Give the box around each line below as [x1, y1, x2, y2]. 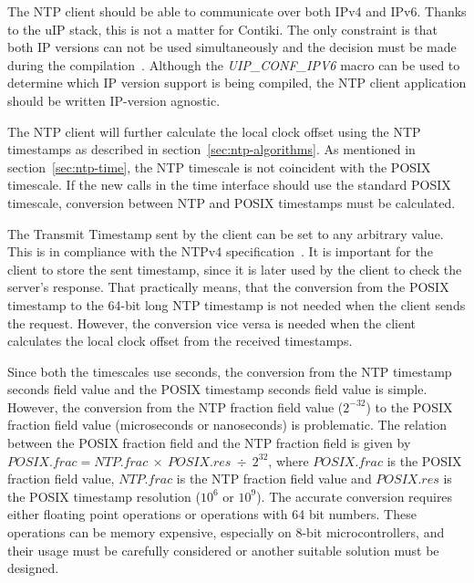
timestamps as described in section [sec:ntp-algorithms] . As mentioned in [7, 140, 416, 159]
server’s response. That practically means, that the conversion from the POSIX [7, 277, 449, 297]
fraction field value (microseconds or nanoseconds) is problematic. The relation [7, 415, 448, 434]
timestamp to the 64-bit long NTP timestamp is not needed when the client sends [7, 295, 466, 314]
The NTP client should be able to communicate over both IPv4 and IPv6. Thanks [7, 2, 467, 20]
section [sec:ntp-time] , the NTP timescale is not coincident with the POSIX [7, 157, 431, 176]
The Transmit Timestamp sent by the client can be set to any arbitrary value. [7, 224, 444, 243]
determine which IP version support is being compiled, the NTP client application [7, 73, 467, 92]
